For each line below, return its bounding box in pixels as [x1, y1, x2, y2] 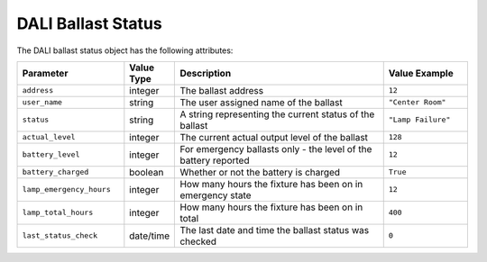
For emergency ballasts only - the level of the [179, 142, 372, 155]
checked [179, 235, 216, 248]
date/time [129, 230, 170, 242]
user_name [22, 97, 63, 107]
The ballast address [179, 84, 264, 96]
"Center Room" [388, 97, 446, 107]
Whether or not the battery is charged [179, 166, 341, 178]
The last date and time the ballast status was [179, 223, 370, 236]
